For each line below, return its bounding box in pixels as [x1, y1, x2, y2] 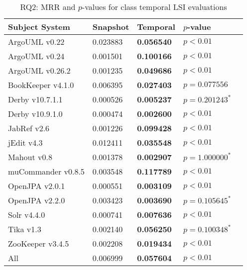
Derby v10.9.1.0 [8, 108, 63, 119]
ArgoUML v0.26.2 [8, 65, 71, 76]
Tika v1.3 [8, 223, 41, 235]
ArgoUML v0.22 [8, 36, 65, 47]
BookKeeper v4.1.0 [8, 79, 74, 90]
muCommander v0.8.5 [8, 166, 85, 177]
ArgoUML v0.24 [8, 50, 65, 62]
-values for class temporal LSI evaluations [82, 1, 227, 12]
